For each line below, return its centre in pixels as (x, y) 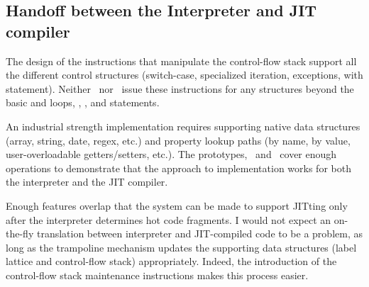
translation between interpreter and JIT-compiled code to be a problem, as (199, 233)
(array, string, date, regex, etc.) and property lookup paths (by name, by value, (178, 140)
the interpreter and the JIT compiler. (87, 182)
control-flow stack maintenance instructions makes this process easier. (157, 275)
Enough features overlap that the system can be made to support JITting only (177, 205)
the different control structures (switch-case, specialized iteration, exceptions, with (184, 75)
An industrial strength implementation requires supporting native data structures (183, 126)
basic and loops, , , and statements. (83, 102)
